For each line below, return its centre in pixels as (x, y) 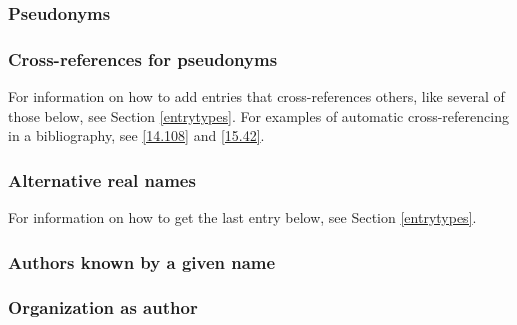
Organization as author (103, 307)
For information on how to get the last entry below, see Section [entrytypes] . (242, 217)
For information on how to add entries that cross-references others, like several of (256, 96)
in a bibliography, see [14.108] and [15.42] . (136, 135)
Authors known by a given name (142, 261)
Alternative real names (102, 179)
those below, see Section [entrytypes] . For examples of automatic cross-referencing (258, 115)
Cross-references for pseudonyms (143, 58)
